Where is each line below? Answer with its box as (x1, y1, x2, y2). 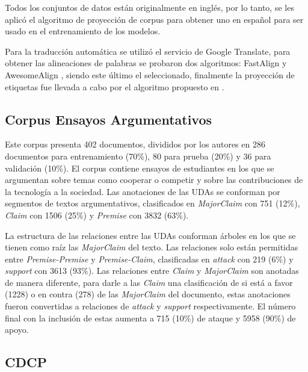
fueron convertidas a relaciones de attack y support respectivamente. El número (5, 300, 296, 312)
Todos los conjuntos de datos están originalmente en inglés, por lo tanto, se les (5, 1, 294, 13)
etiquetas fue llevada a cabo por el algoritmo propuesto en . (5, 80, 224, 93)
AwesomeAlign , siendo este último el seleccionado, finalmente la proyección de (5, 68, 295, 81)
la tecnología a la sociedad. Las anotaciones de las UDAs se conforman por (5, 185, 280, 197)
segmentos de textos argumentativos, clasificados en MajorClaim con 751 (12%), (5, 197, 300, 209)
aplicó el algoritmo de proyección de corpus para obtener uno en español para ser (5, 13, 304, 25)
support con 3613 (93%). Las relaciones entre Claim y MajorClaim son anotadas (5, 264, 299, 277)
